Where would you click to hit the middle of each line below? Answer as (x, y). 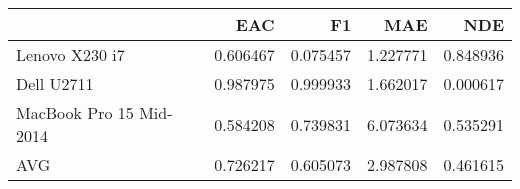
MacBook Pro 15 (75, 112)
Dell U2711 (55, 83)
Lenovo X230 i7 (70, 54)
